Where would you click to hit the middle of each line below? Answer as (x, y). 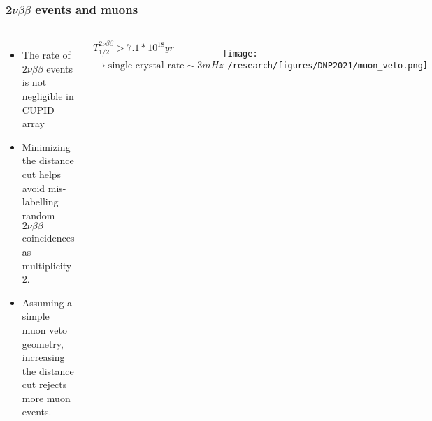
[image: (240, 54)
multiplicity (47, 265)
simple (36, 316)
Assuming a (47, 302)
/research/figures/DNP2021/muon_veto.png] (327, 65)
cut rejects (44, 384)
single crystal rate (146, 65)
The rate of (46, 55)
